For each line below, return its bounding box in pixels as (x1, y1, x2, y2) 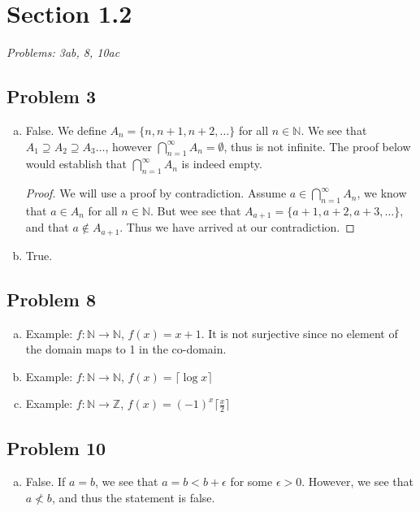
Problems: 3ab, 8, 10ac (6, 44, 120, 61)
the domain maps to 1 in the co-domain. (25, 341, 227, 358)
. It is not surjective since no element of (201, 324, 398, 341)
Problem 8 (6, 286, 96, 311)
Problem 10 (6, 435, 106, 460)
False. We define (25, 121, 106, 138)
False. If (25, 473, 66, 490)
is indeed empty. (181, 155, 262, 172)
